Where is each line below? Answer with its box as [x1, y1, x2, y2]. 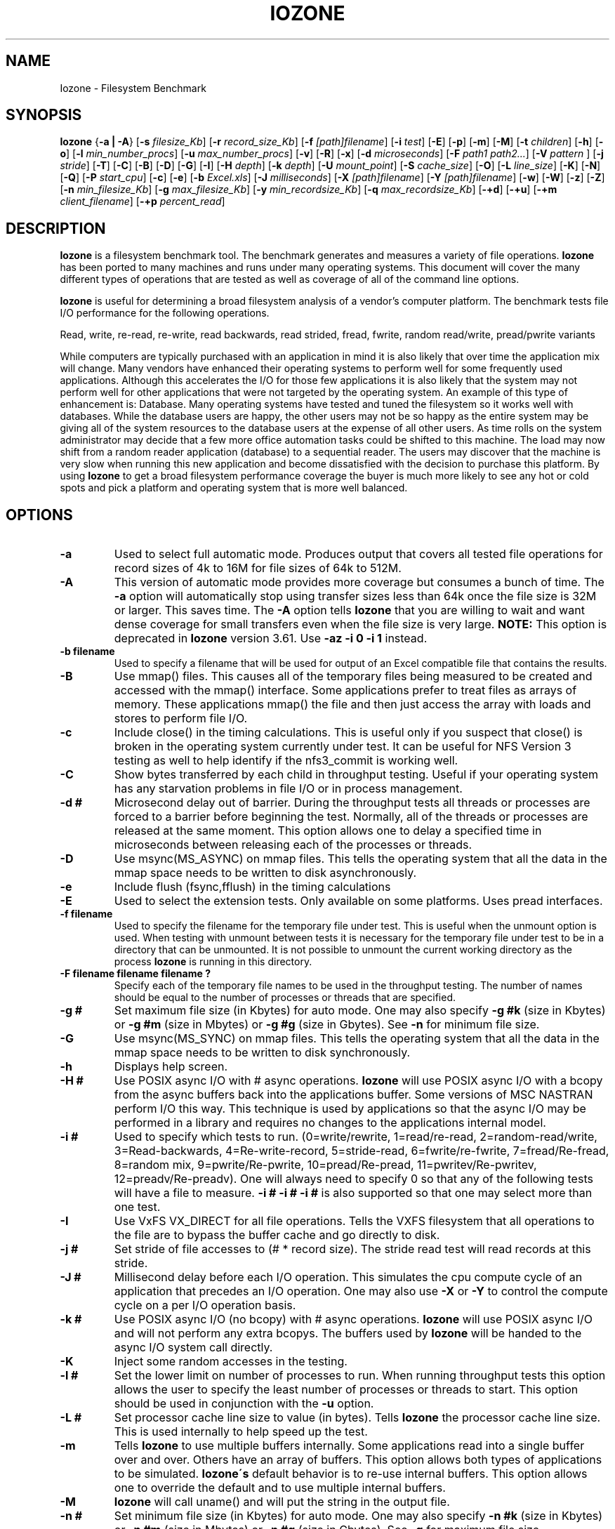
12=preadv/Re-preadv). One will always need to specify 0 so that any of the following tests [114, 1172, 593, 1186]
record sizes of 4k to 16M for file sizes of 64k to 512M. [114, 561, 402, 576]
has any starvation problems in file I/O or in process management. [114, 781, 463, 796]
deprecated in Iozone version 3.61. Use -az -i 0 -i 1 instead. [114, 631, 428, 646]
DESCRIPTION [6, 219, 106, 237]
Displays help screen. [114, 1059, 228, 1074]
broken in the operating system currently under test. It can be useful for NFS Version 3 [114, 739, 571, 754]
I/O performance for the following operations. [60, 307, 270, 319]
